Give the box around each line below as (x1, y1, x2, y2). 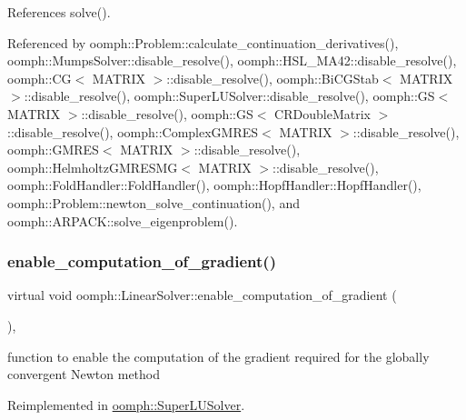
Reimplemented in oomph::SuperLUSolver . (7, 395, 245, 414)
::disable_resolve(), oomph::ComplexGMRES (7, 122, 259, 141)
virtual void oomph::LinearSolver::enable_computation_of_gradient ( (7, 285, 397, 305)
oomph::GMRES (7, 140, 99, 159)
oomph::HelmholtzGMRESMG (7, 157, 178, 176)
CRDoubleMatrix (274, 104, 371, 123)
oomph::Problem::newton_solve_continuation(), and (7, 193, 300, 212)
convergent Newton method (7, 365, 161, 384)
